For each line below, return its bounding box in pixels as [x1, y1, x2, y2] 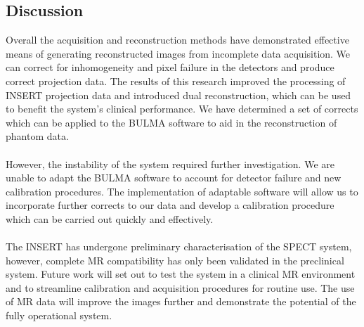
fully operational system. [6, 308, 112, 323]
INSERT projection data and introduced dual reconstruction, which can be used [6, 87, 351, 102]
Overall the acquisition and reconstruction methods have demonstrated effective [6, 32, 349, 47]
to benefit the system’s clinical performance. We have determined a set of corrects [6, 101, 358, 116]
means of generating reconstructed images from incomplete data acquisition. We [6, 46, 351, 60]
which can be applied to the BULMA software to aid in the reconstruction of [6, 115, 337, 129]
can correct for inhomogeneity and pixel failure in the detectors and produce [6, 60, 334, 75]
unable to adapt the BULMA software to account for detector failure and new [6, 170, 342, 185]
